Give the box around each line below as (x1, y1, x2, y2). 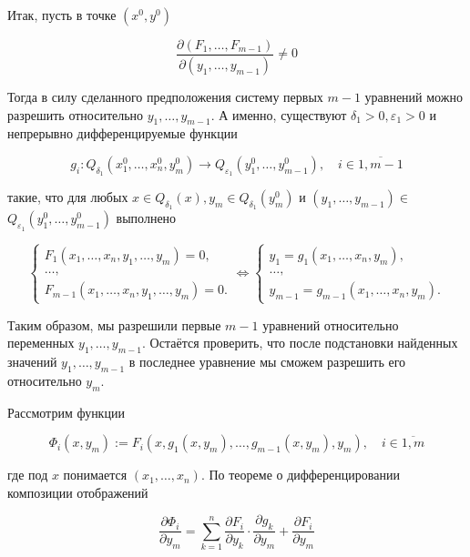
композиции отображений (7, 482, 148, 501)
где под (7, 465, 48, 484)
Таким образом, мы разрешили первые (7, 315, 221, 334)
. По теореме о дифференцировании (200, 465, 400, 484)
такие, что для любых (7, 187, 128, 207)
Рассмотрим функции (7, 402, 125, 421)
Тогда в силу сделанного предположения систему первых (7, 86, 323, 106)
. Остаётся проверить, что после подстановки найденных (142, 333, 458, 352)
